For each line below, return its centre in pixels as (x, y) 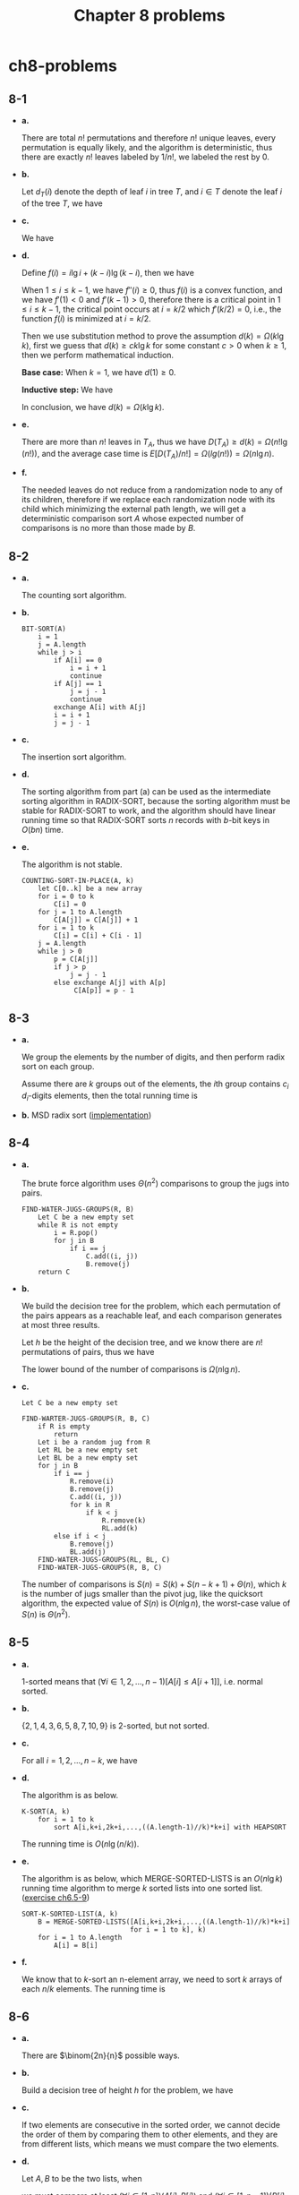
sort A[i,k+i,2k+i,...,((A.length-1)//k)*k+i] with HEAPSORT (171, 1827)
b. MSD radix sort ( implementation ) (86, 1115)
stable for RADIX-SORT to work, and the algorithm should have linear (149, 810)
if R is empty (64, 1427)
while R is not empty (78, 1225)
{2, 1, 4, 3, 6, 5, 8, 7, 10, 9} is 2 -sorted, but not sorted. (115, 1726)
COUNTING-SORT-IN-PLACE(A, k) (78, 881)
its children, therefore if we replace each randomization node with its (148, 500)
